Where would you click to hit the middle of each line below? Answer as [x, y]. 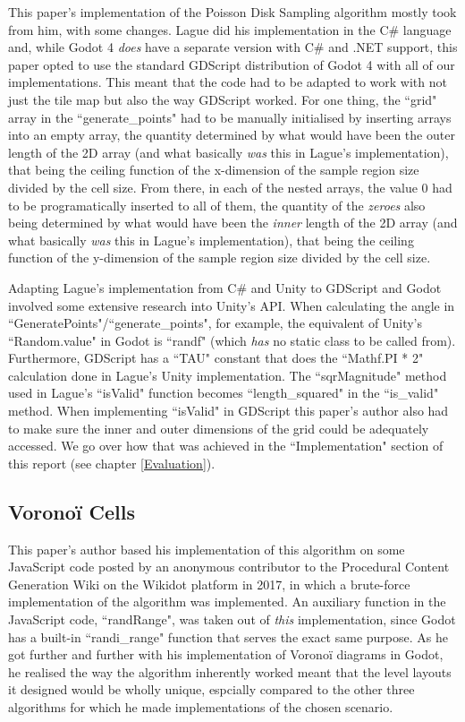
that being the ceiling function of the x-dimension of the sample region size [214, 170]
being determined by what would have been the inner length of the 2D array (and [233, 223]
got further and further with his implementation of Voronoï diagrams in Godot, [226, 654]
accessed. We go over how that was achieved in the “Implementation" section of [226, 446]
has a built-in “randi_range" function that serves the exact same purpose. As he [228, 636]
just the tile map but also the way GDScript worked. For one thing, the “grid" [223, 99]
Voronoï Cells [72, 511]
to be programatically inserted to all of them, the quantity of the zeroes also [217, 205]
